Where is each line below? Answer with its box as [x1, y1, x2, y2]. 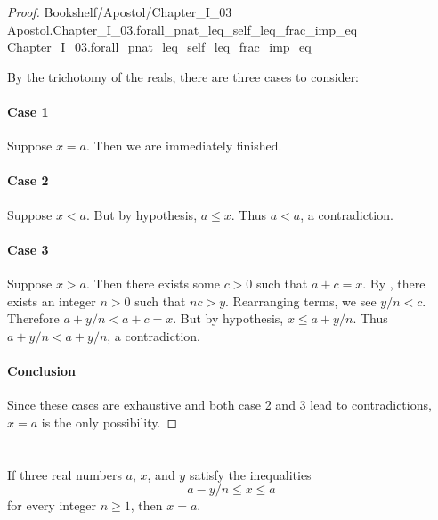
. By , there [362, 273, 426, 292]
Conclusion [7, 361, 77, 379]
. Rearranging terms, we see [225, 291, 377, 310]
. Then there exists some [86, 273, 220, 292]
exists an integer [7, 291, 96, 310]
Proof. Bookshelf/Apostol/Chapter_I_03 [7, 3, 232, 20]
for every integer [7, 496, 97, 515]
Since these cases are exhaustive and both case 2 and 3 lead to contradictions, [7, 395, 432, 414]
